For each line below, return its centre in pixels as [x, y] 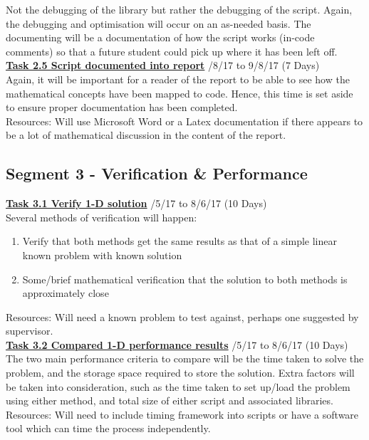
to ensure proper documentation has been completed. [122, 107]
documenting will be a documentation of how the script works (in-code [160, 37]
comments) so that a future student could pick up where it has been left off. [172, 51]
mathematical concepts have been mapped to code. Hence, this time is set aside [180, 93]
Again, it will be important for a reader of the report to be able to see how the [178, 79]
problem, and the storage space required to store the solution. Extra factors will [180, 373]
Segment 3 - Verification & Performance [157, 173]
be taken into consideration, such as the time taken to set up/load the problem [178, 386]
